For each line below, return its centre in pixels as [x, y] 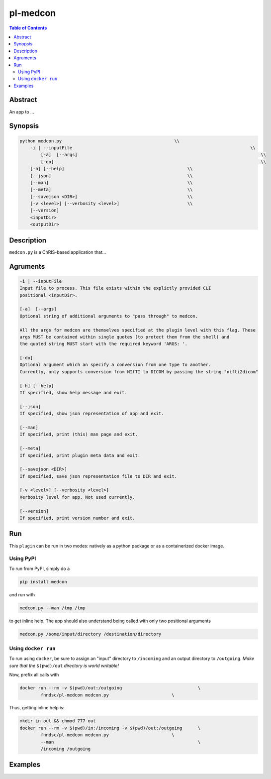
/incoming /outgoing [66, 749]
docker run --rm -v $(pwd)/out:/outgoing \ [110, 688]
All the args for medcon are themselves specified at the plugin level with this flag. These [138, 330]
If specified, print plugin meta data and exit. [80, 455]
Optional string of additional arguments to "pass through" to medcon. [109, 316]
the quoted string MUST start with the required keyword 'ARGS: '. [104, 344]
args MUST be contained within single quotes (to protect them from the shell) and [125, 337]
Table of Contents [28, 28]
